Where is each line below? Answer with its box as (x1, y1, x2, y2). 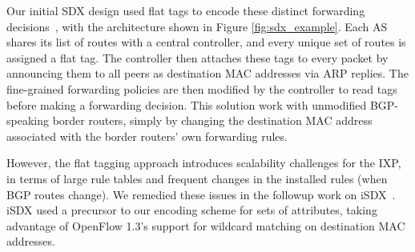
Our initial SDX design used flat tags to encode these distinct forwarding (6, 2, 365, 18)
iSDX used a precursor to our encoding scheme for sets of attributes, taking (6, 202, 377, 218)
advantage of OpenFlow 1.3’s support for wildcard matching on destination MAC (6, 217, 405, 234)
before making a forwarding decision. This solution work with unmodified (6, 96, 367, 113)
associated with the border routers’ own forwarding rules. (6, 127, 288, 144)
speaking (6, 112, 49, 129)
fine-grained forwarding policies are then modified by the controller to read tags (6, 80, 397, 97)
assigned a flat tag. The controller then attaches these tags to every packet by (6, 49, 389, 66)
